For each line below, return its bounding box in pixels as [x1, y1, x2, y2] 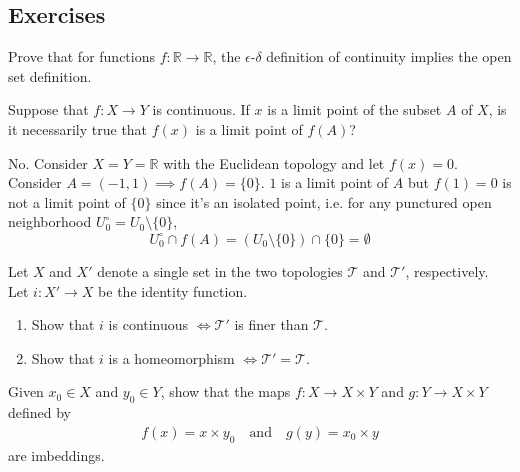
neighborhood [8, 211, 92, 232]
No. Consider [8, 152, 88, 173]
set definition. [8, 65, 92, 86]
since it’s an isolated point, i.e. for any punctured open [156, 191, 492, 212]
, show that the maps [160, 381, 291, 402]
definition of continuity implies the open [266, 46, 512, 67]
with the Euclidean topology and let [163, 152, 385, 173]
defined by [8, 402, 72, 423]
